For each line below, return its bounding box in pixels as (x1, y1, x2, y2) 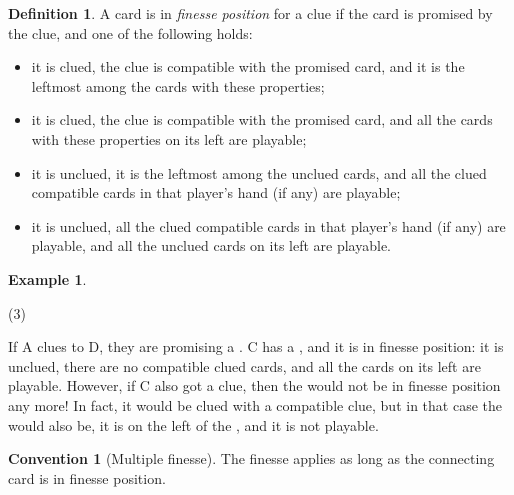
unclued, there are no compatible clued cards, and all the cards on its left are (8, 355, 481, 376)
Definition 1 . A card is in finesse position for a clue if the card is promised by (8, 3, 493, 23)
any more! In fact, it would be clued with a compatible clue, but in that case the (8, 394, 502, 415)
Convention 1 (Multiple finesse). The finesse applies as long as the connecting (8, 448, 495, 469)
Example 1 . (8, 268, 87, 289)
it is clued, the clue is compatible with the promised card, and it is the (31, 56, 465, 77)
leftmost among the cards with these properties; (31, 75, 325, 96)
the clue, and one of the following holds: (8, 22, 253, 43)
